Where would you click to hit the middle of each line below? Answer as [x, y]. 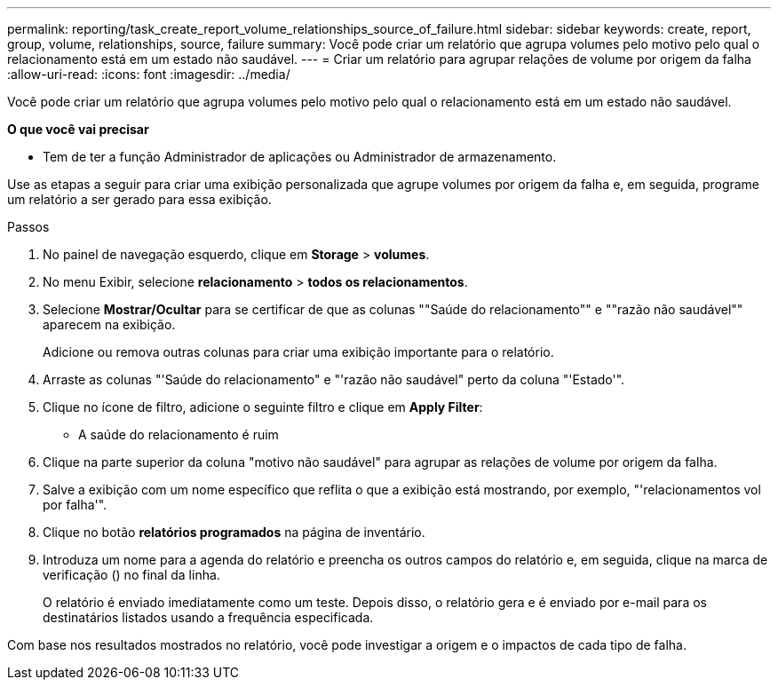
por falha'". [75, 505]
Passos [28, 227]
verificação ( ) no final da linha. [131, 575]
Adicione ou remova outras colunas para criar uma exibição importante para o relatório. [298, 352]
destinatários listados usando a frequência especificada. [208, 617]
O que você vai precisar [78, 129]
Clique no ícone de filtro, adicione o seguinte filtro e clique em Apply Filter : [263, 407]
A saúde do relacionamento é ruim [179, 434]
